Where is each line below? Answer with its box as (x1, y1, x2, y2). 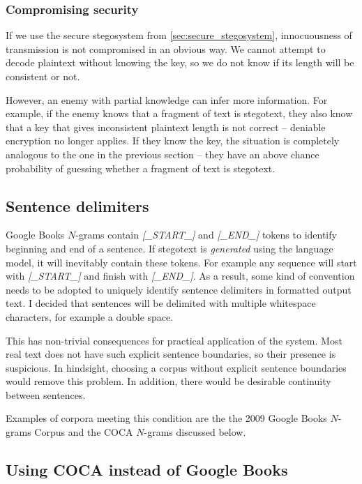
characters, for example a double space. (6, 309, 174, 324)
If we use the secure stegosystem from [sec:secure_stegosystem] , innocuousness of (6, 28, 352, 43)
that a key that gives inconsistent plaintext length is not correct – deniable (6, 119, 326, 134)
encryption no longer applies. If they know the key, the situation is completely (6, 133, 340, 148)
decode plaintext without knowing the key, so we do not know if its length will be (6, 55, 354, 70)
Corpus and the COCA (34, 425, 133, 439)
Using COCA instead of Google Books (6, 459, 288, 481)
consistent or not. (6, 69, 80, 83)
